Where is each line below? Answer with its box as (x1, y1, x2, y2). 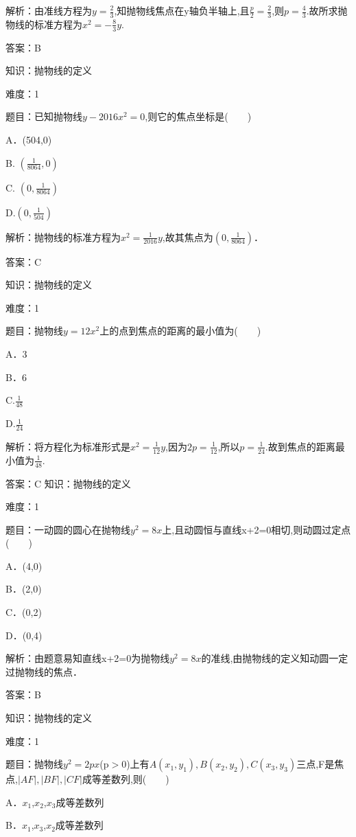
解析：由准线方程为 (5, 3, 92, 17)
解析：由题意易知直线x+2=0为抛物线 (5, 651, 170, 665)
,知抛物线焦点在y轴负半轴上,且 (114, 3, 250, 17)
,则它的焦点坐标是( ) (145, 109, 252, 124)
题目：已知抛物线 (5, 109, 82, 124)
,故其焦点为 (162, 229, 213, 244)
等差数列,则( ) (91, 772, 169, 786)
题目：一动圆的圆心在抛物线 (5, 522, 130, 536)
